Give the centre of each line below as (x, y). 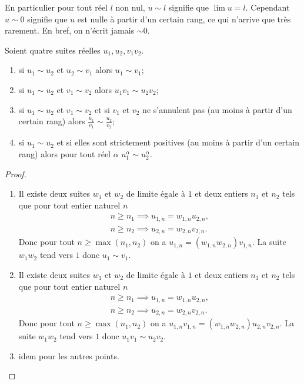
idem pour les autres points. (69, 355)
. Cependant (268, 7)
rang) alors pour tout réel (64, 153)
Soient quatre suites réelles (53, 50)
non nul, (130, 7)
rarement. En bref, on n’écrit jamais (70, 30)
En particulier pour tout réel (56, 7)
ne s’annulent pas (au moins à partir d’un (217, 109)
